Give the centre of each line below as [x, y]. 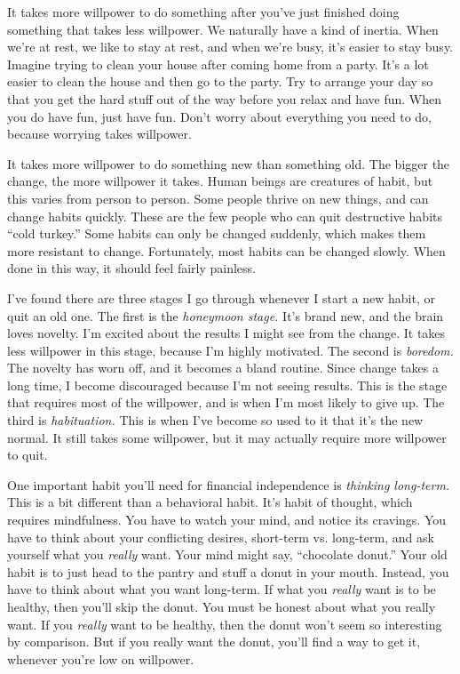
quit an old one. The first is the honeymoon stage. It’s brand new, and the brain [226, 315]
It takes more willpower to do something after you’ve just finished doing [203, 12]
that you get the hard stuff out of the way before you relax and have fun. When [225, 98]
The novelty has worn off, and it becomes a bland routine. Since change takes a [223, 368]
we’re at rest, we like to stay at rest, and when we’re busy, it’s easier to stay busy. [230, 47]
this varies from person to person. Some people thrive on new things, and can [218, 198]
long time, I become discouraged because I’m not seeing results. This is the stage [227, 385]
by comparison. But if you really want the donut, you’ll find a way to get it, [214, 642]
